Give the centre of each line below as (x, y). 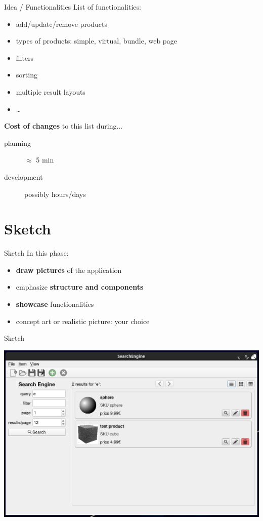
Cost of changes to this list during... (63, 126)
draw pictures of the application (69, 270)
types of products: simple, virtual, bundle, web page (96, 41)
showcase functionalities (55, 304)
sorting (27, 75)
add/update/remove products (62, 24)
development (24, 176)
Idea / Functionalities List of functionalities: (73, 7)
